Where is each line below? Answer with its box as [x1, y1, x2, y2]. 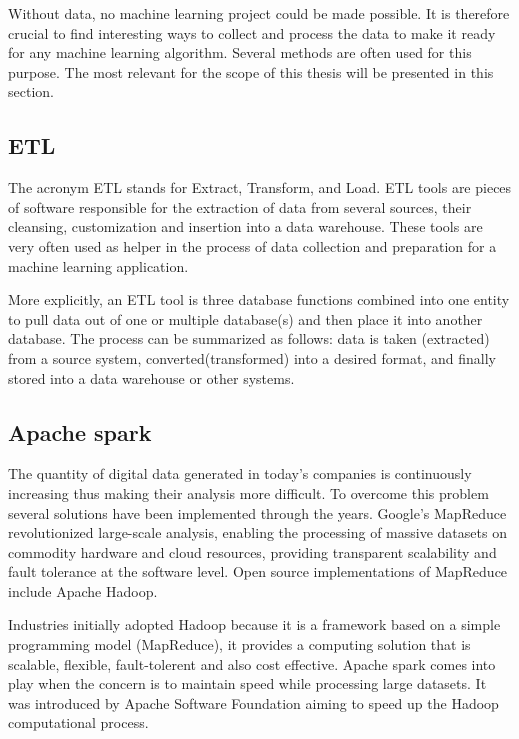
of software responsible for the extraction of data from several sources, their [8, 196, 472, 217]
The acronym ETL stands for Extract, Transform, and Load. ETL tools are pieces [8, 177, 512, 198]
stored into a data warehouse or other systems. [8, 367, 295, 388]
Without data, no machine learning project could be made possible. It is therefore [8, 3, 510, 23]
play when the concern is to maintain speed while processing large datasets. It [8, 673, 487, 694]
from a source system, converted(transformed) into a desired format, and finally [8, 347, 496, 368]
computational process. [8, 712, 149, 733]
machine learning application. [8, 255, 189, 276]
